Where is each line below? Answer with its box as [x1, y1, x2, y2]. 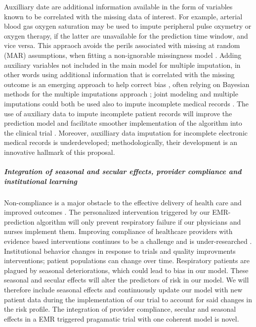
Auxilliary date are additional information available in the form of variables [4, 1, 233, 11]
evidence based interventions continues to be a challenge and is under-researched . [4, 236, 252, 246]
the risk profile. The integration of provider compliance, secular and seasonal [4, 304, 236, 314]
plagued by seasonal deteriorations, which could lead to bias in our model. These [4, 265, 249, 275]
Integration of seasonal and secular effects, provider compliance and [4, 166, 242, 177]
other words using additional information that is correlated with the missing [4, 69, 235, 80]
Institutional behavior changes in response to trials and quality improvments [4, 245, 236, 256]
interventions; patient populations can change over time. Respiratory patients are [4, 255, 250, 266]
